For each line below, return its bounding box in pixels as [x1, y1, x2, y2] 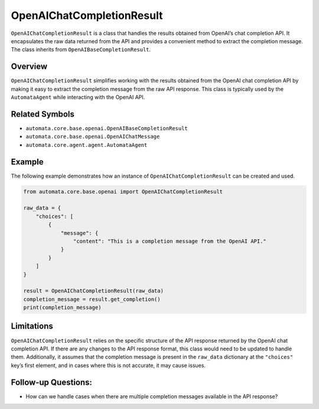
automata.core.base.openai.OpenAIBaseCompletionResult [25, 125, 188, 131]
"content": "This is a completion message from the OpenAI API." [73, 237, 267, 244]
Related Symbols [11, 109, 75, 119]
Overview [11, 62, 48, 72]
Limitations [11, 321, 53, 331]
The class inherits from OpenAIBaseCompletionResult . [11, 46, 151, 53]
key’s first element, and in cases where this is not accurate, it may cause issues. [11, 362, 206, 369]
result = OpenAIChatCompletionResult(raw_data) [23, 288, 164, 294]
